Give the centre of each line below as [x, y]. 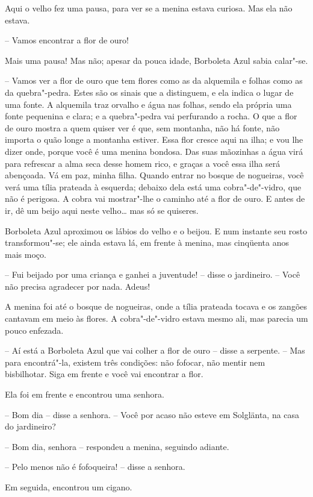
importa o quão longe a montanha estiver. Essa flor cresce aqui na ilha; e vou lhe [154, 139]
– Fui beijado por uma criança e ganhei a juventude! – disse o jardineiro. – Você [153, 274]
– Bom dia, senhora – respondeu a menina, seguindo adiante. [117, 446]
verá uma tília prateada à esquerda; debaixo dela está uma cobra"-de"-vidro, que [153, 186]
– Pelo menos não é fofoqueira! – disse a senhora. [95, 467]
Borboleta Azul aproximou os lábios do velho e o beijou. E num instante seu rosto [156, 230]
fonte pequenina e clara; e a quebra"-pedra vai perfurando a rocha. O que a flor [151, 116]
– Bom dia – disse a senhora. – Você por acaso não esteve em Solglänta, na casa [152, 414]
